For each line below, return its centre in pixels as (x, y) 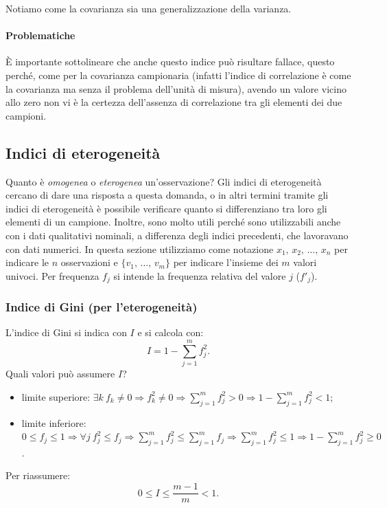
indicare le (27, 262)
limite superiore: (56, 396)
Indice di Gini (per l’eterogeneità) (102, 307)
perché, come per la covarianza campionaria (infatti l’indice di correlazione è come (178, 75)
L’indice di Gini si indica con (66, 332)
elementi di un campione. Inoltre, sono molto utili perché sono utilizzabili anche (173, 222)
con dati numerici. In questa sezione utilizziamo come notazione (140, 249)
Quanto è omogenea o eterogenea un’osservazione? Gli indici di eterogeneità (164, 181)
